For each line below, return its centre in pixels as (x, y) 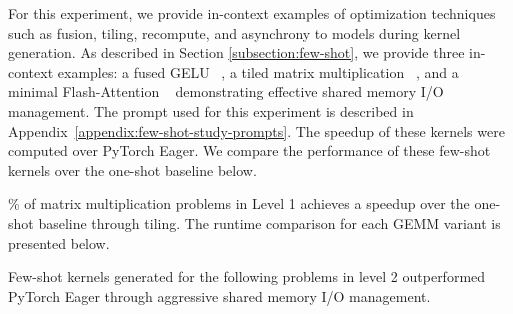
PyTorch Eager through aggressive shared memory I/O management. (219, 295)
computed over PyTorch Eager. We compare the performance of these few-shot (249, 150)
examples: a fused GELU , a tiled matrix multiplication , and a (258, 71)
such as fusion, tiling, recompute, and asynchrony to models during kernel (234, 32)
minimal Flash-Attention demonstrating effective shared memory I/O (226, 91)
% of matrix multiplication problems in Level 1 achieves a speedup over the (239, 203)
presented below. (59, 242)
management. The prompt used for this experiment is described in (211, 110)
